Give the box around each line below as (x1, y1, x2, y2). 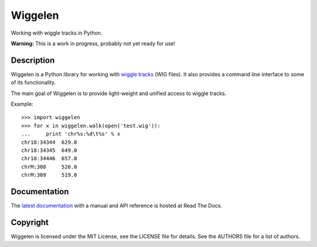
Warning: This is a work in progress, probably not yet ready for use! (11, 40, 176, 47)
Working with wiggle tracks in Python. (11, 29, 103, 36)
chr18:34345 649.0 (21, 147, 77, 154)
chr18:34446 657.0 (21, 155, 77, 162)
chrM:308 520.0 (21, 163, 77, 170)
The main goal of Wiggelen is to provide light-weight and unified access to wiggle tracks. (11, 90, 227, 97)
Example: (11, 100, 33, 108)
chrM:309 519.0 (21, 172, 77, 178)
